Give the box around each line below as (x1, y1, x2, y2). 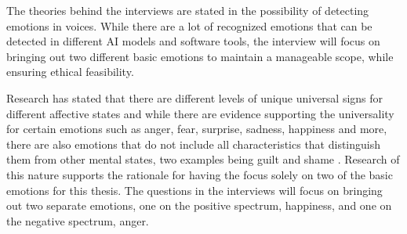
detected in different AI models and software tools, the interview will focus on (6, 33, 380, 49)
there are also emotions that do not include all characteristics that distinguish (6, 135, 381, 152)
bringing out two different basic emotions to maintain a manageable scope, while (6, 48, 394, 64)
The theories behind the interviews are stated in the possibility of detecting (6, 2, 369, 18)
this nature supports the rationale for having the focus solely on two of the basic (6, 166, 393, 182)
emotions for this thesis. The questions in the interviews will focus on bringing (6, 182, 383, 198)
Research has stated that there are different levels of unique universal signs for (6, 89, 383, 106)
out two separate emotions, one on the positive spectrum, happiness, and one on (6, 197, 392, 214)
